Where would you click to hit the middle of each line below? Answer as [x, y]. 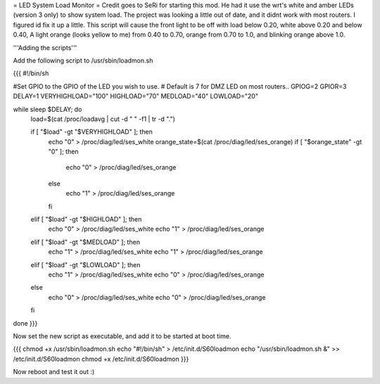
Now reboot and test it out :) [54, 372]
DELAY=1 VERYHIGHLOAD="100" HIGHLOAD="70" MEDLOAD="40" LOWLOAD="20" [135, 96]
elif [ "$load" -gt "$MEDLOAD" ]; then [85, 242]
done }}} [25, 323]
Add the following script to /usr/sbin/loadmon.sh [83, 60]
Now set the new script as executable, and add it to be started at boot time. [122, 336]
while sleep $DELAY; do [47, 109]
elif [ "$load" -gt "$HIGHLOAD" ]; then [86, 219]
